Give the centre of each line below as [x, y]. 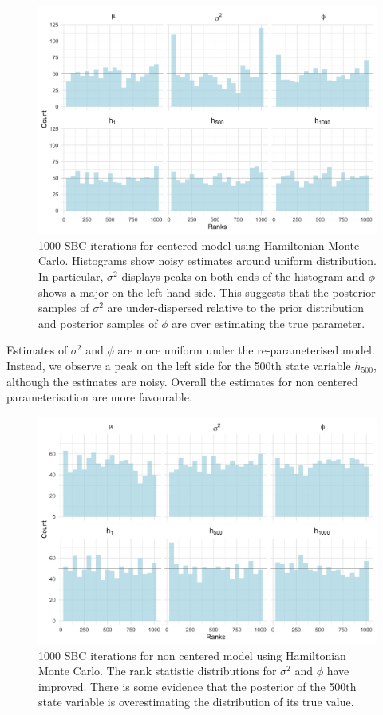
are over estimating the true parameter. [268, 323]
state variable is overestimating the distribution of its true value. [196, 702]
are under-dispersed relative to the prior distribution [235, 308]
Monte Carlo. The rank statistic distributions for [158, 671]
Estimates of [37, 350]
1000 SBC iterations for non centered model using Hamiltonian [192, 655]
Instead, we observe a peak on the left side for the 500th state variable [179, 366]
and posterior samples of [98, 323]
